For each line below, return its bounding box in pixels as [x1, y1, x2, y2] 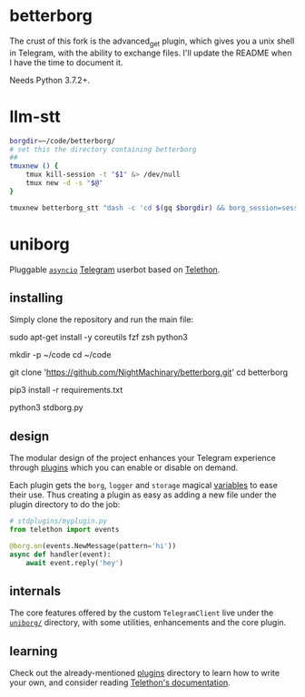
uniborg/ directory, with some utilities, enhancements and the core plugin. [9, 617, 287, 628]
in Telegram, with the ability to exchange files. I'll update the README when [9, 47, 292, 58]
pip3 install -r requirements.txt [9, 385, 123, 396]
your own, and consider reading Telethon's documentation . [9, 677, 231, 688]
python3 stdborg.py [9, 402, 84, 413]
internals [9, 584, 62, 599]
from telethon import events [9, 525, 120, 535]
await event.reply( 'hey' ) [25, 558, 124, 567]
